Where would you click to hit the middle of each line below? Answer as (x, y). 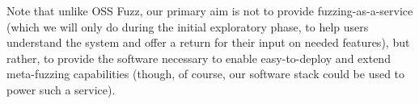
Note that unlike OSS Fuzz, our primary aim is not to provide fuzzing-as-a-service (210, 10)
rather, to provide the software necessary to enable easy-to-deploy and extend (199, 58)
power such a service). (61, 89)
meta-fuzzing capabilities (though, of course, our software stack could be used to (206, 74)
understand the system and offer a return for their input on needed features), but (208, 42)
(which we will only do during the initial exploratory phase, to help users (188, 26)
